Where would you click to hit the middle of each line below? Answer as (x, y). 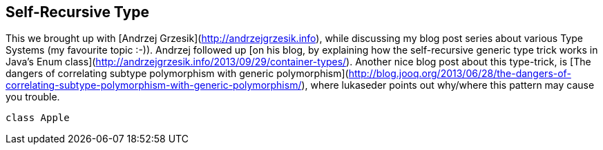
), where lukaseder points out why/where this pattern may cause (448, 85)
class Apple (38, 118)
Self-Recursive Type (77, 12)
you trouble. (33, 97)
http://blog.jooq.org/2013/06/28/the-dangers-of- (460, 74)
